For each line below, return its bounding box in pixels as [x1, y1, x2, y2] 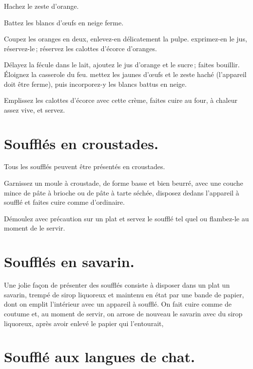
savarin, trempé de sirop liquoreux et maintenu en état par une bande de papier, [4, 289, 244, 299]
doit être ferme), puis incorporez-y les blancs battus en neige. [4, 78, 187, 89]
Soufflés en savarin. [4, 252, 135, 272]
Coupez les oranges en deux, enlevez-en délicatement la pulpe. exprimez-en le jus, [4, 34, 247, 44]
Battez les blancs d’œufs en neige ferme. [4, 17, 124, 27]
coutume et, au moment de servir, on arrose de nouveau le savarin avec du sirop [4, 308, 243, 318]
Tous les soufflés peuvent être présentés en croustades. [4, 161, 165, 172]
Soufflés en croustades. [4, 133, 159, 153]
